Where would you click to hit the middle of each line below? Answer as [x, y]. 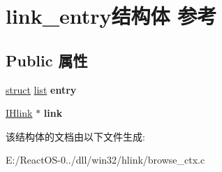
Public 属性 [47, 60]
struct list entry [41, 89]
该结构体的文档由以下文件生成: [75, 136]
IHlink [19, 113]
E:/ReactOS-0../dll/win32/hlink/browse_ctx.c [105, 160]
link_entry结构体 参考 [111, 16]
